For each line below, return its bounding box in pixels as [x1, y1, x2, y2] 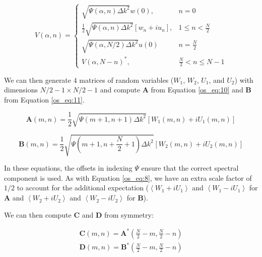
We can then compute [4, 209, 72, 220]
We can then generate [4, 74, 72, 85]
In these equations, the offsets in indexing [4, 163, 133, 173]
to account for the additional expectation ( [17, 182, 149, 193]
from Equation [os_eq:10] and [151, 84, 243, 95]
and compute [100, 84, 141, 95]
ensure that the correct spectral [141, 163, 239, 173]
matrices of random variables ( [79, 74, 174, 85]
